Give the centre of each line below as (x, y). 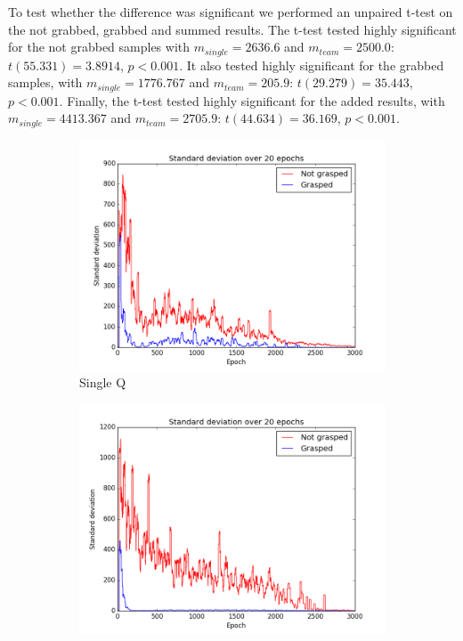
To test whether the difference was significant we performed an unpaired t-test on (231, 12)
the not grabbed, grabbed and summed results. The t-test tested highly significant (232, 29)
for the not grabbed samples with (99, 47)
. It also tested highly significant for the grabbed (312, 65)
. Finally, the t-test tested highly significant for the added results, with (252, 100)
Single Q (103, 382)
